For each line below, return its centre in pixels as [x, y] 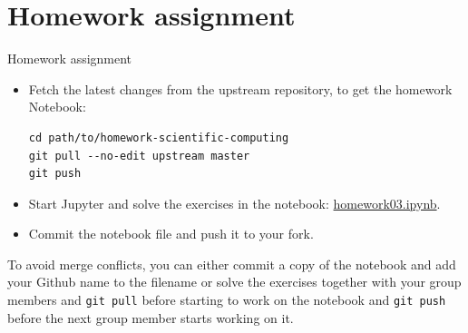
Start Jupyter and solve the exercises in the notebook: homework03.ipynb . [234, 203]
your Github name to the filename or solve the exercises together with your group [234, 282]
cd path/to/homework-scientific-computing [159, 137]
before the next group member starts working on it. [151, 317]
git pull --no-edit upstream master [139, 156]
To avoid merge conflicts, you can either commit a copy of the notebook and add [232, 264]
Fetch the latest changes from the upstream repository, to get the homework [240, 88]
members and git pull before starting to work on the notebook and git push [227, 300]
